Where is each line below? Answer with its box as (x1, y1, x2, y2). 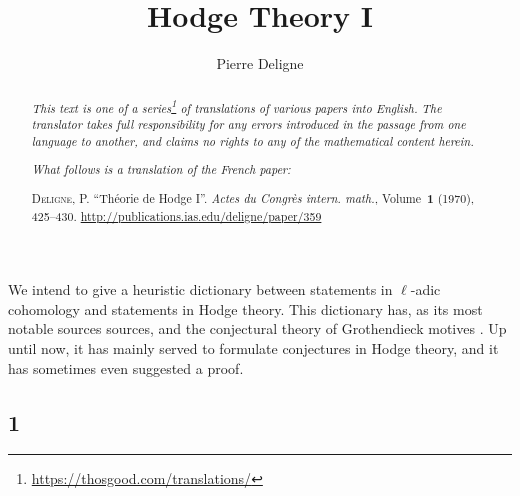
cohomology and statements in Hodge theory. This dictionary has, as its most (8, 298, 483, 319)
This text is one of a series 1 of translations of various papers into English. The (31, 96, 442, 116)
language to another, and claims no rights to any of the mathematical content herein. (31, 132, 474, 149)
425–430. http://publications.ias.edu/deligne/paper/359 (31, 207, 322, 224)
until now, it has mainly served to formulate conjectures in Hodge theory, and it (8, 337, 499, 358)
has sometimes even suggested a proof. (8, 357, 244, 378)
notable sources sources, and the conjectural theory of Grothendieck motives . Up (8, 318, 507, 339)
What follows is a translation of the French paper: (31, 161, 291, 178)
